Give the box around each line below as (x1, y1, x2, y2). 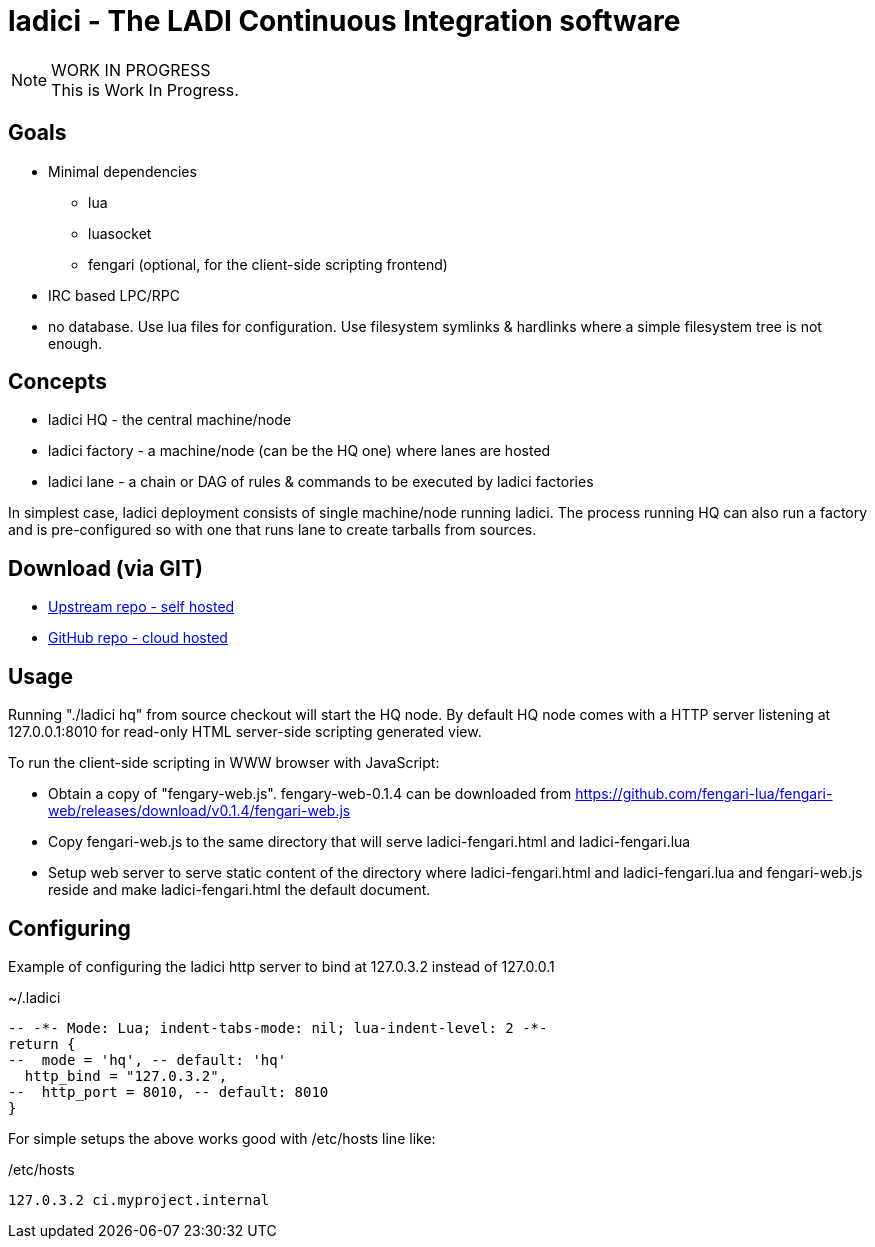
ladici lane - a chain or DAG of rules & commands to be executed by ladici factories (48, 473, 594, 491)
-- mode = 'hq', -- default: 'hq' (8, 1051, 287, 1068)
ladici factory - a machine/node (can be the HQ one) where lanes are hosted (48, 442, 551, 460)
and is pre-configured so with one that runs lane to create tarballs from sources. (8, 521, 537, 539)
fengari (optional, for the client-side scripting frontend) (88, 255, 448, 273)
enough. (48, 334, 103, 352)
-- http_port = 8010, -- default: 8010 (8, 1083, 329, 1100)
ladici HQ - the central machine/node (48, 411, 292, 429)
